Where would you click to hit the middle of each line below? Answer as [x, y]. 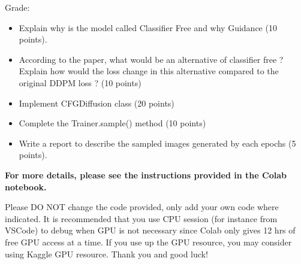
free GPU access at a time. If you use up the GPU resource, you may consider [148, 242]
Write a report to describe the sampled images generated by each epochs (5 [157, 143]
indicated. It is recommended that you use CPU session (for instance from [141, 218]
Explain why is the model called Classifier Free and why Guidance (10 [148, 27]
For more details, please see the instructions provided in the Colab [146, 175]
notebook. [26, 186]
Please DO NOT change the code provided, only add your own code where [142, 207]
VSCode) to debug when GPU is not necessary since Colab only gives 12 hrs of [150, 230]
